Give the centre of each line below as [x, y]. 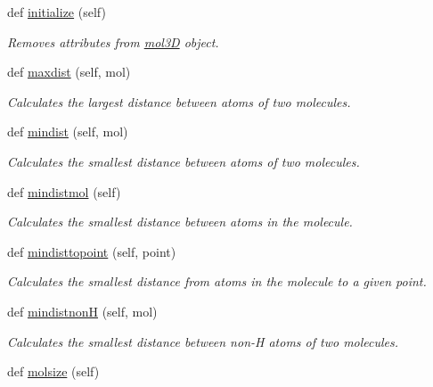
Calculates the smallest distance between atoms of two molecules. [184, 161]
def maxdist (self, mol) [69, 72]
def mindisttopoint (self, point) [92, 251]
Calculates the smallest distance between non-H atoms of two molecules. [203, 341]
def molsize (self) [53, 371]
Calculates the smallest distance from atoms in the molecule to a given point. [217, 281]
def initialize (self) [57, 12]
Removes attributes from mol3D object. [113, 41]
